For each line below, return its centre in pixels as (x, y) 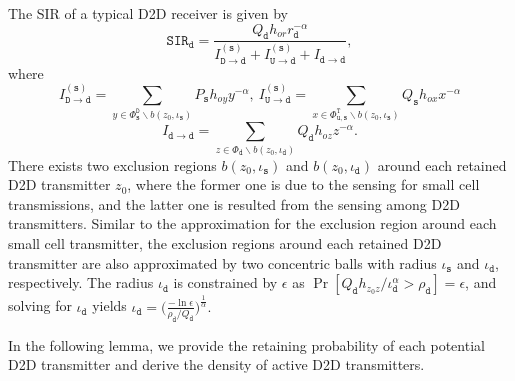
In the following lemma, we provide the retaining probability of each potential (246, 344)
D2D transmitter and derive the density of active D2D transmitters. (216, 364)
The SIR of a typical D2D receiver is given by (148, 13)
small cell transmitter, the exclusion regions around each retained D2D (225, 242)
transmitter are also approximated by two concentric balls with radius (222, 262)
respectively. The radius (81, 282)
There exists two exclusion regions (112, 164)
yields (109, 305)
